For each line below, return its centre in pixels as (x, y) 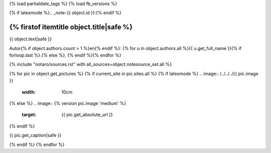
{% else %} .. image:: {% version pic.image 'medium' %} (68, 103)
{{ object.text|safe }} (31, 39)
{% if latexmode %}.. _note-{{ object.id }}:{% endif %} (65, 13)
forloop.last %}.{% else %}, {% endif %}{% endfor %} (65, 55)
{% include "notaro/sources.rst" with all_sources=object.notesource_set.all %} (91, 64)
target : (29, 114)
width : (29, 92)
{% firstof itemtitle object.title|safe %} (71, 27)
